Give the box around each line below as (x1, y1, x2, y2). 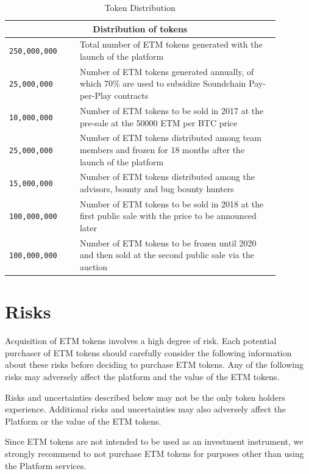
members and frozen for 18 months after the (79, 143, 245, 156)
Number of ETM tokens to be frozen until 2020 (79, 236, 257, 249)
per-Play (79, 89, 112, 102)
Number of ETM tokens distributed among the (79, 170, 255, 183)
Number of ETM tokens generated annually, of (79, 65, 254, 77)
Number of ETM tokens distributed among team (79, 131, 261, 144)
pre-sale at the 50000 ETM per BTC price (79, 116, 238, 129)
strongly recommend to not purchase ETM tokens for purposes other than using (5, 447, 304, 459)
